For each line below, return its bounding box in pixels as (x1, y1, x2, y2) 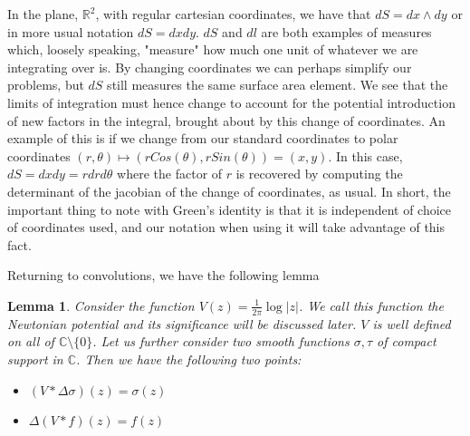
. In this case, (328, 146, 403, 165)
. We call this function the (298, 296, 444, 315)
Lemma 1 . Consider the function (7, 296, 195, 315)
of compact (377, 332, 436, 351)
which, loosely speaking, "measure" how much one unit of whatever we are (7, 40, 418, 59)
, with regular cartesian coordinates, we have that (95, 5, 371, 23)
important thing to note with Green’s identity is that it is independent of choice (7, 199, 452, 218)
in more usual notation (7, 22, 134, 41)
